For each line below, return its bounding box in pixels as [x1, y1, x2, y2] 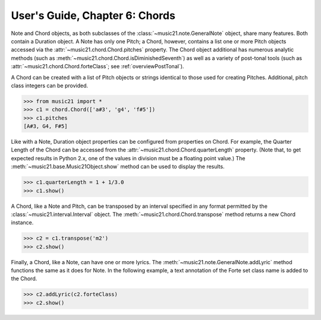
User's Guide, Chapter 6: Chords [11, 9, 175, 22]
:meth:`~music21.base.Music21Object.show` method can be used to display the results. [11, 163, 225, 170]
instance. [11, 219, 34, 226]
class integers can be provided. [11, 82, 89, 89]
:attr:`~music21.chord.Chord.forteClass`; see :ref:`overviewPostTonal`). [11, 63, 184, 70]
